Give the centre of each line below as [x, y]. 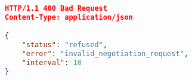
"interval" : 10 [52, 63]
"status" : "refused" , [64, 45]
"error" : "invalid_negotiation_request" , [105, 54]
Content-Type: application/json [69, 17]
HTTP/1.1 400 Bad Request [56, 8]
